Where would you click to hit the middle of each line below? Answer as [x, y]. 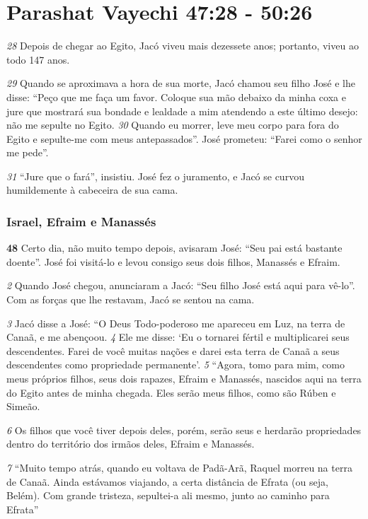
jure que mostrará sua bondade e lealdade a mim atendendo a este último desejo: [182, 111]
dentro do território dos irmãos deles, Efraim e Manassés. [131, 444]
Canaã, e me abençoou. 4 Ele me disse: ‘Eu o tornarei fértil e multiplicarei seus [178, 337]
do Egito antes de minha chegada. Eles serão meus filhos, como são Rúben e [171, 392]
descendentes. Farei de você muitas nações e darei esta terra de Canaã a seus [173, 350]
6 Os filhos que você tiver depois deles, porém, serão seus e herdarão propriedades [184, 430]
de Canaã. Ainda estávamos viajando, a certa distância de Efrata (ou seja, [167, 481]
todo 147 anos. [38, 59]
